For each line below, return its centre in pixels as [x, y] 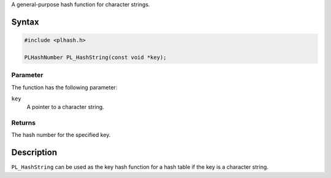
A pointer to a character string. [65, 107]
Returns [24, 123]
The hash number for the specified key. [61, 135]
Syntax [25, 22]
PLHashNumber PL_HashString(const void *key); [95, 57]
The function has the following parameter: [64, 87]
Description [34, 153]
